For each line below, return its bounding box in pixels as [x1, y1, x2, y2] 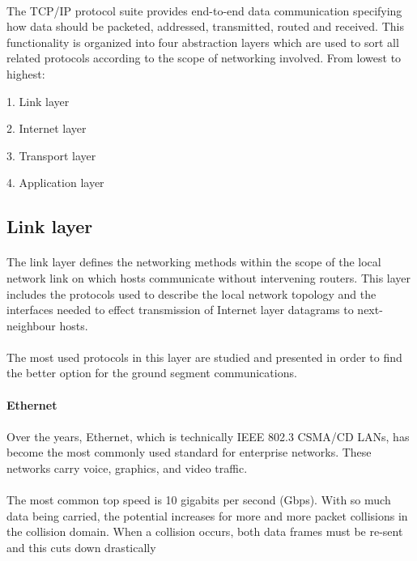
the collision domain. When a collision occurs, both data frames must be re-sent [6, 523, 403, 540]
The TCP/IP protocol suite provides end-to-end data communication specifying [6, 2, 402, 19]
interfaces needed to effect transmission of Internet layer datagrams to [6, 301, 354, 318]
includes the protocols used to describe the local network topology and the [6, 285, 377, 302]
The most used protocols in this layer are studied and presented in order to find [6, 348, 402, 365]
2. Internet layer [6, 120, 87, 137]
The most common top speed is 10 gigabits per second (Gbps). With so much [6, 491, 391, 508]
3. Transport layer [6, 147, 96, 164]
